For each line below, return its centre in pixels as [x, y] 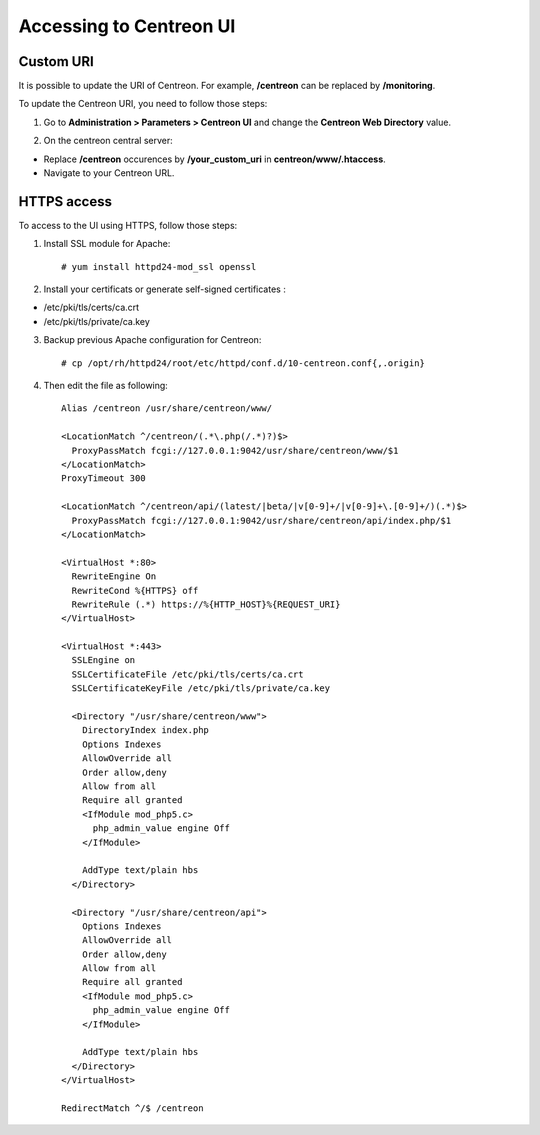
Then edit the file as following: [106, 386]
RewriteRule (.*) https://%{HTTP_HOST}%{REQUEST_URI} [206, 604]
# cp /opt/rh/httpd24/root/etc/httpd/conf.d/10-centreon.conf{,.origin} [243, 363]
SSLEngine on [103, 660]
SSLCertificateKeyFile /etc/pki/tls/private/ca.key [200, 688]
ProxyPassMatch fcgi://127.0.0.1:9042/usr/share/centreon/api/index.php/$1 [261, 520]
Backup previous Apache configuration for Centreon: [152, 340]
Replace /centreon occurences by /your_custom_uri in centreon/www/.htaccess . [215, 159]
